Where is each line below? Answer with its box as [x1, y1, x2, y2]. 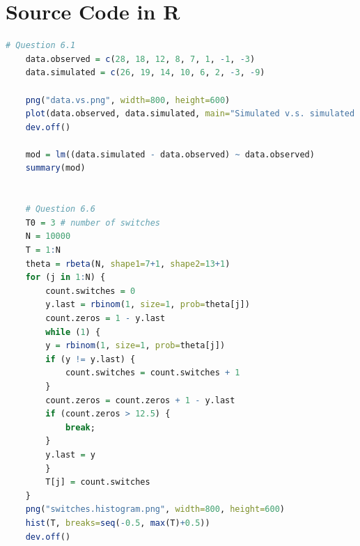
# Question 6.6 [25, 204, 95, 214]
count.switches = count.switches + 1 [65, 368, 240, 378]
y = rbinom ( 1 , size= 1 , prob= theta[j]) [45, 341, 226, 351]
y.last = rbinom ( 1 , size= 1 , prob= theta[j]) [45, 299, 250, 310]
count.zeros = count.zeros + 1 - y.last [45, 395, 235, 405]
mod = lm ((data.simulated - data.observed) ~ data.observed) [25, 149, 315, 159]
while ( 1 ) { [45, 327, 101, 337]
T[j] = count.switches [45, 477, 150, 487]
